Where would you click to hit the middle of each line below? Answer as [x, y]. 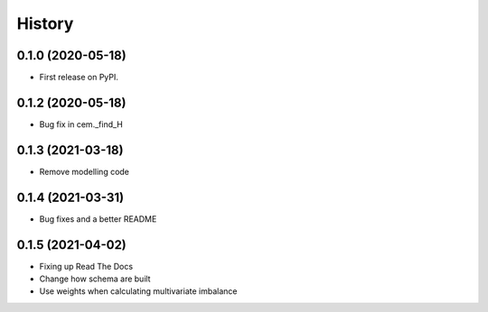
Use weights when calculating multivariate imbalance [138, 291]
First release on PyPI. [79, 78]
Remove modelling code [84, 171]
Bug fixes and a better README [98, 219]
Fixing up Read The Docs [86, 266]
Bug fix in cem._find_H [81, 124]
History [45, 23]
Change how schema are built [95, 279]
